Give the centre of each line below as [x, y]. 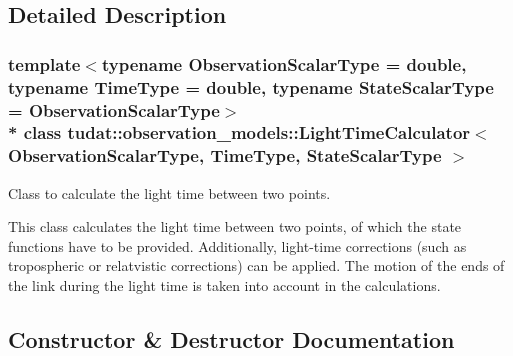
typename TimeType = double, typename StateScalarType [251, 86]
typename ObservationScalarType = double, [284, 63]
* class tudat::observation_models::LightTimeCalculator [239, 132]
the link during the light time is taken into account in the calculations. [224, 285]
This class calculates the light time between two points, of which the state [235, 226]
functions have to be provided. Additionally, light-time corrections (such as [237, 245]
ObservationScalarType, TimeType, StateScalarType [225, 155]
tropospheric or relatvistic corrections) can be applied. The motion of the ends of [256, 265]
